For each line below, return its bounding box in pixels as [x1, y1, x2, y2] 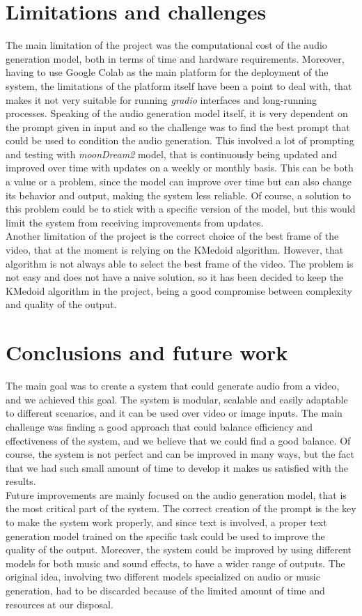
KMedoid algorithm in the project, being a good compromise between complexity [6, 283, 352, 298]
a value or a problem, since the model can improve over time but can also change [6, 174, 352, 189]
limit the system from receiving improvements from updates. [6, 215, 264, 229]
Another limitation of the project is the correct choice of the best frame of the [6, 229, 339, 243]
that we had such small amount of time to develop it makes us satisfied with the [6, 460, 348, 475]
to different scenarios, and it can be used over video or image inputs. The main [6, 406, 343, 420]
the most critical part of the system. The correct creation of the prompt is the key [6, 501, 356, 516]
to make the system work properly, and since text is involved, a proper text [6, 515, 327, 530]
